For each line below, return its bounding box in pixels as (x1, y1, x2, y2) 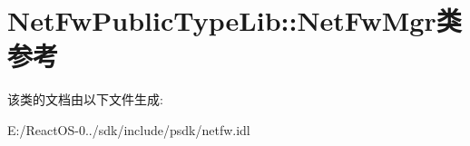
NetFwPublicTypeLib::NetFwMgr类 (7, 2, 462, 39)
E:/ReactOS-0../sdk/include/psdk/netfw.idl (7, 120, 250, 139)
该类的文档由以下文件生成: (7, 90, 163, 109)
